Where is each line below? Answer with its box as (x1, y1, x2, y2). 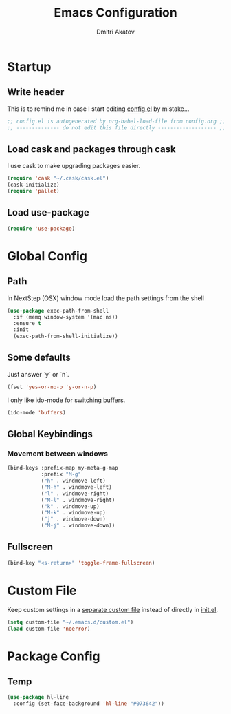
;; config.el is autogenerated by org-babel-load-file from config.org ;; (7, 118, 226, 125)
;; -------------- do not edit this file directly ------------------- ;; (7, 124, 226, 132)
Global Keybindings (7, 428, 93, 440)
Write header (7, 86, 65, 98)
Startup (7, 59, 52, 74)
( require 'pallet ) (7, 188, 60, 195)
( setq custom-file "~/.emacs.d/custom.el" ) (7, 618, 134, 626)
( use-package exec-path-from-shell (7, 307, 109, 314)
